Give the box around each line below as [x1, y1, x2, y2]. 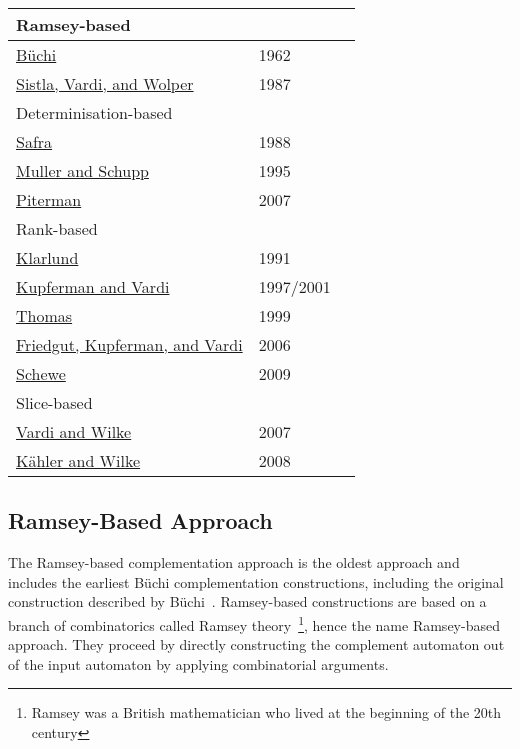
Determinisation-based [16, 101, 173, 124]
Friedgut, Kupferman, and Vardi [16, 333, 243, 356]
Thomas [16, 304, 73, 327]
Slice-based [16, 391, 93, 414]
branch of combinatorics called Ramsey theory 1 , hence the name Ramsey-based [8, 611, 500, 635]
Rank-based [16, 217, 98, 240]
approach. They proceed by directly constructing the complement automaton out [8, 634, 505, 655]
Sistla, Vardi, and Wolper [16, 72, 194, 95]
